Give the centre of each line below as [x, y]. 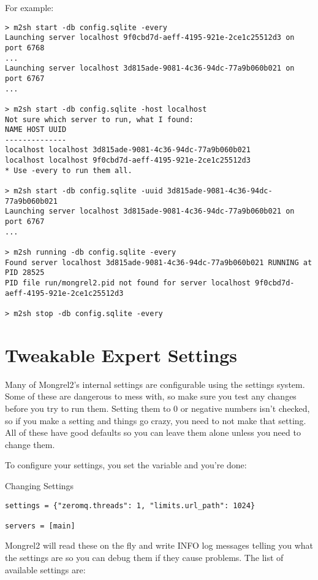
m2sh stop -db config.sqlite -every [88, 313]
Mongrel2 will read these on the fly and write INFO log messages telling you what [159, 545]
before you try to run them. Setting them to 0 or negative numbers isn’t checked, [157, 408]
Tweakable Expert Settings [121, 354]
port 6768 [25, 48]
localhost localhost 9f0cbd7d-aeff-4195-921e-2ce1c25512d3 [128, 160]
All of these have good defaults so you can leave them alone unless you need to [153, 432]
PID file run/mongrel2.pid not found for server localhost [128, 283]
